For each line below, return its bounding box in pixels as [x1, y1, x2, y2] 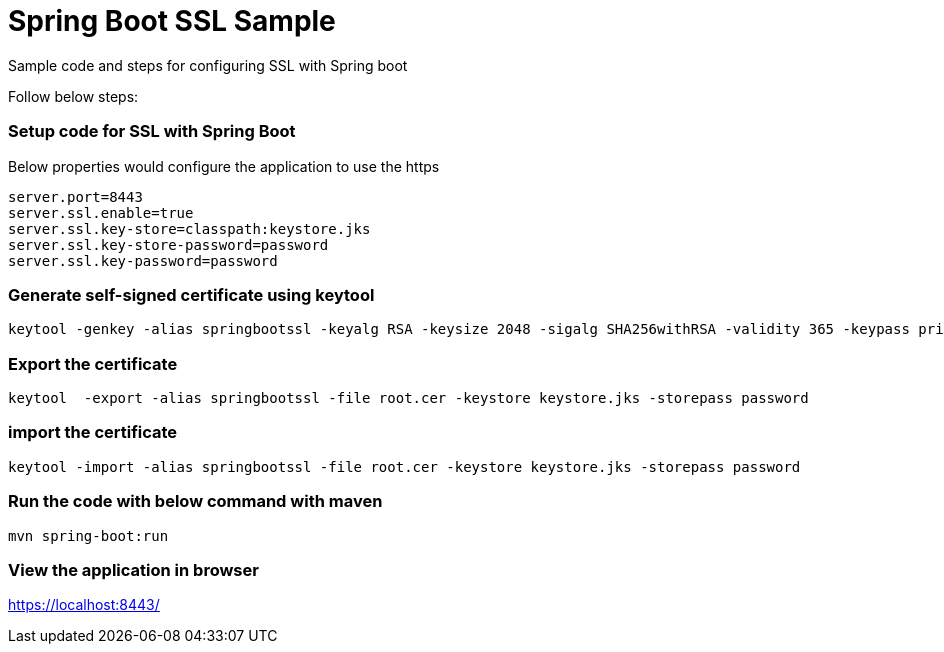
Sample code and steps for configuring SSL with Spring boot [8, 56, 408, 74]
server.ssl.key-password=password [8, 252, 278, 269]
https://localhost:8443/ [8, 596, 160, 614]
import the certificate [8, 422, 178, 443]
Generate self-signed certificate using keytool [8, 284, 375, 305]
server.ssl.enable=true [8, 204, 194, 221]
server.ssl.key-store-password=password [8, 236, 329, 253]
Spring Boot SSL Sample [8, 4, 336, 38]
